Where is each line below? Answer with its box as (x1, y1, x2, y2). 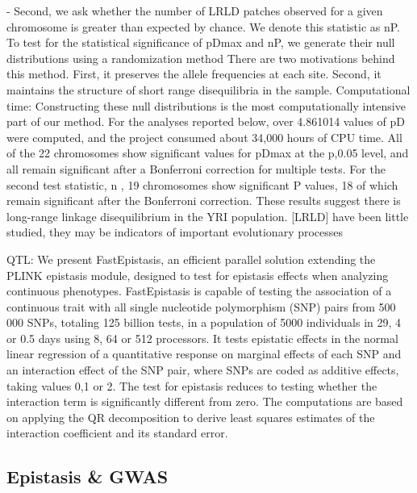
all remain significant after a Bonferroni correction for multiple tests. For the (6, 160, 386, 177)
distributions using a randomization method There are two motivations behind (6, 49, 395, 66)
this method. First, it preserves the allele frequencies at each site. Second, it (6, 65, 382, 82)
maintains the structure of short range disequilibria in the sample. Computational (6, 81, 411, 98)
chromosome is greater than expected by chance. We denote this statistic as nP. (6, 18, 400, 35)
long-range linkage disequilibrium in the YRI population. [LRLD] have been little (6, 207, 409, 224)
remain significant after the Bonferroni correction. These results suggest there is (6, 192, 401, 209)
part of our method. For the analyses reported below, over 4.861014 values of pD (6, 113, 405, 130)
